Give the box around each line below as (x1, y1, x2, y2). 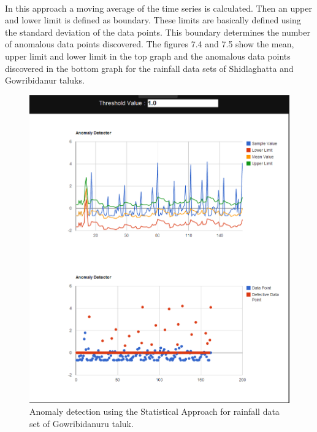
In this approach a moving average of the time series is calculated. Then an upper (5, 1, 312, 14)
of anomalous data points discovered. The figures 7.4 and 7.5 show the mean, (5, 37, 294, 50)
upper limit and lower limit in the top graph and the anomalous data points (5, 49, 291, 62)
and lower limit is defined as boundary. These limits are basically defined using (5, 14, 301, 26)
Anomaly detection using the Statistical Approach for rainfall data (29, 405, 280, 418)
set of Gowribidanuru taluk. (29, 417, 134, 430)
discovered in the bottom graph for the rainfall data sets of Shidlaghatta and (5, 61, 294, 74)
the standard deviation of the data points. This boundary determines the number (5, 25, 310, 38)
